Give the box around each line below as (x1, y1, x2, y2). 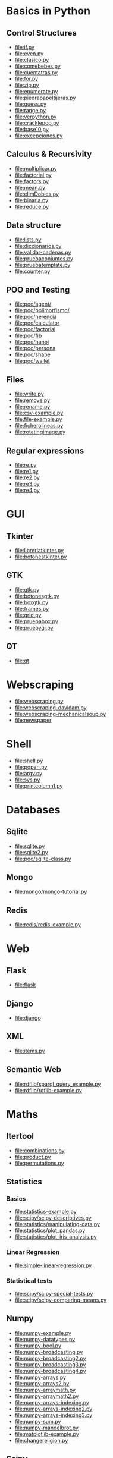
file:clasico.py (14, 56, 49, 63)
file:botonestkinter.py (14, 553, 67, 560)
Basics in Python (6, 4, 91, 18)
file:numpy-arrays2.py (14, 1380, 70, 1387)
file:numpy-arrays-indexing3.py (14, 1411, 93, 1419)
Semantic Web (6, 1064, 61, 1074)
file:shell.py (14, 757, 43, 764)
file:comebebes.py (14, 62, 61, 70)
